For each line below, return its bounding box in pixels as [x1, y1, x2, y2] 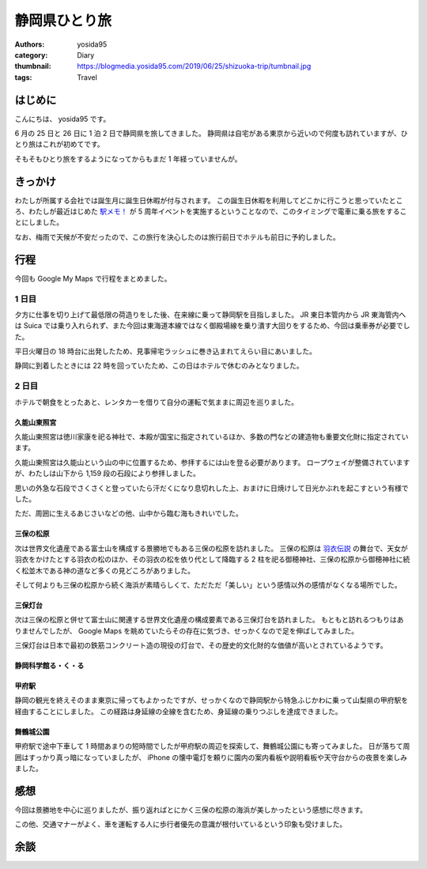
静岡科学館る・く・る [14, 661, 85, 671]
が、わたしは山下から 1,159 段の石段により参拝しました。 [14, 469, 201, 478]
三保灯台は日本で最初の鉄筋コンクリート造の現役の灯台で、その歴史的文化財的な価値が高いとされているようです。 [14, 640, 387, 650]
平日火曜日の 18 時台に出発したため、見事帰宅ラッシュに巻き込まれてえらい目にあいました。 [14, 346, 316, 356]
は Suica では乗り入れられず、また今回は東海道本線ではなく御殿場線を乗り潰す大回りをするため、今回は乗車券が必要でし [14, 321, 410, 331]
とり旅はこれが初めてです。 [14, 139, 104, 149]
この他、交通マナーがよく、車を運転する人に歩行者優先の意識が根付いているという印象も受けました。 [14, 819, 347, 829]
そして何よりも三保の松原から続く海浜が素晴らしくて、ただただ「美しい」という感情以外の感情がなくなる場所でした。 [14, 580, 402, 589]
